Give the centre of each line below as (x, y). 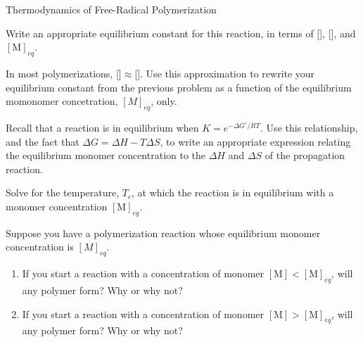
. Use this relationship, (309, 127)
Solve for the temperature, (63, 192)
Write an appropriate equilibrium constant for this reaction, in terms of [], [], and (181, 33)
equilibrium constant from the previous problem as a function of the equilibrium (179, 87)
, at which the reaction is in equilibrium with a (233, 192)
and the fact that (43, 141)
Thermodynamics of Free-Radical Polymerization (111, 9)
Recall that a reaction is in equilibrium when (102, 127)
